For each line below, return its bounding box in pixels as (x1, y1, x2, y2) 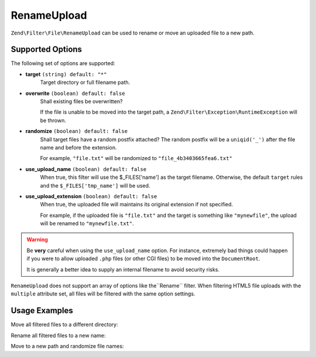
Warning (26, 236, 48, 243)
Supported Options (11, 45, 82, 55)
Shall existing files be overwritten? (40, 98, 123, 105)
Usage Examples (11, 305, 73, 316)
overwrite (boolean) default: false (25, 90, 125, 97)
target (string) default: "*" (25, 70, 107, 77)
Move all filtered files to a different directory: (11, 321, 118, 328)
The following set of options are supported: (11, 60, 115, 67)
